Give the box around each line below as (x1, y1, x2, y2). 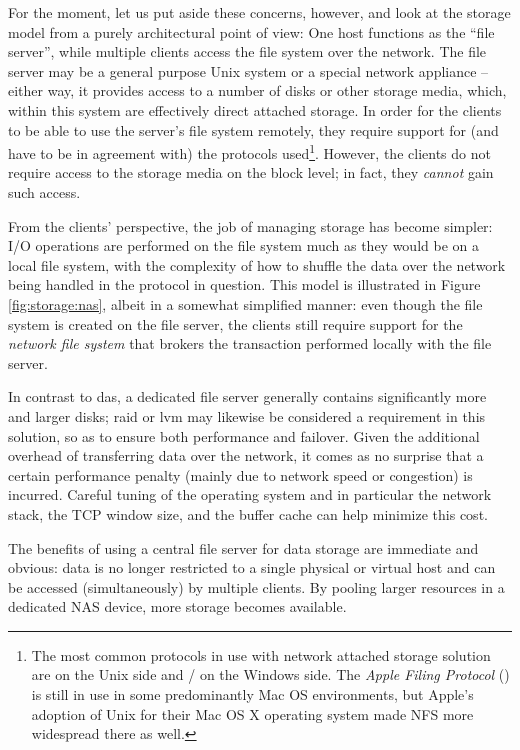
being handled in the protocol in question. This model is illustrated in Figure (8, 274, 481, 295)
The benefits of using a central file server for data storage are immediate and (8, 537, 479, 558)
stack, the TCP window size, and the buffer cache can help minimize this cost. (8, 503, 488, 524)
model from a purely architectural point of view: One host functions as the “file (8, 21, 495, 42)
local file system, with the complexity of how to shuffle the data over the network (8, 254, 506, 275)
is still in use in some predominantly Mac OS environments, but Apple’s (31, 684, 474, 705)
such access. (8, 182, 81, 202)
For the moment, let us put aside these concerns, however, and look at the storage (8, 2, 511, 22)
